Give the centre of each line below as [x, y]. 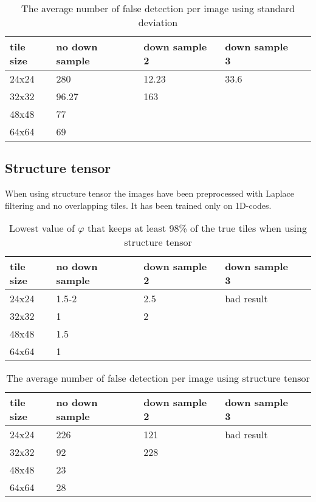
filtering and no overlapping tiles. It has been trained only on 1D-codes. [138, 205]
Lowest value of [42, 228]
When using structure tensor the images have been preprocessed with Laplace [150, 193]
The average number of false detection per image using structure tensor [158, 378]
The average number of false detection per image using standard [158, 8]
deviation [158, 22]
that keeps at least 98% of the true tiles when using [197, 228]
